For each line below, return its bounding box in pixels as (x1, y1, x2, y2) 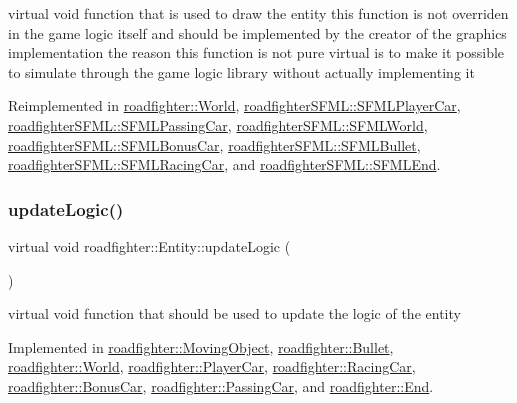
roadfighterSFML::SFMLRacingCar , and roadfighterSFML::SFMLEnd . (8, 154, 441, 175)
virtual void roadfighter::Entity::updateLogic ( (8, 235, 291, 256)
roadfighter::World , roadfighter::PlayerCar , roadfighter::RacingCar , (8, 356, 416, 377)
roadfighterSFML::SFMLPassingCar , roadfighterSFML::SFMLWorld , (8, 114, 428, 135)
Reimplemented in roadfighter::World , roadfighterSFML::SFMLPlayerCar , (8, 95, 461, 116)
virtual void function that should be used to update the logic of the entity (8, 303, 461, 324)
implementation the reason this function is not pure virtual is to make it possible (8, 42, 505, 63)
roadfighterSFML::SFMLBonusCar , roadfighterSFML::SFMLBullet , (8, 134, 421, 155)
